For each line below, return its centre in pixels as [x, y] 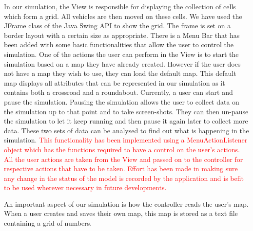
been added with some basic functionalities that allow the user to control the [119, 44]
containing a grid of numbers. [48, 223]
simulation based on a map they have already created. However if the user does [122, 63]
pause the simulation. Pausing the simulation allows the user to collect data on [122, 101]
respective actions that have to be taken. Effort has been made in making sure [121, 169]
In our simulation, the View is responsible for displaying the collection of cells [120, 6]
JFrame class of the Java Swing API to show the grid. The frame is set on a [117, 26]
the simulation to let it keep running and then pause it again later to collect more [126, 121]
